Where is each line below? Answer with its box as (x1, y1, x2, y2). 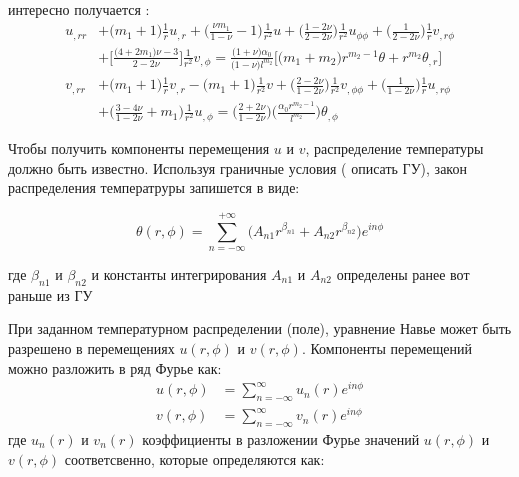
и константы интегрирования (91, 263, 267, 284)
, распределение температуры (305, 137, 484, 158)
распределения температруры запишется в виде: (8, 177, 300, 198)
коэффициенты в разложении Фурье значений (142, 428, 420, 449)
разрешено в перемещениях (8, 337, 175, 358)
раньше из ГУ (8, 284, 93, 305)
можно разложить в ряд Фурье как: (8, 357, 222, 378)
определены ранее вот (336, 263, 470, 284)
